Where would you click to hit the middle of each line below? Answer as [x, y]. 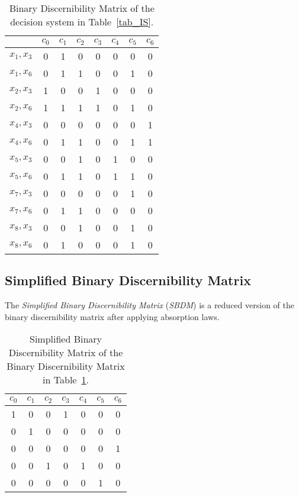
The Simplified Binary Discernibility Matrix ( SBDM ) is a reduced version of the [149, 305]
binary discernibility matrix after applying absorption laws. [112, 316]
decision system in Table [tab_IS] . [82, 22]
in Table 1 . [66, 380]
